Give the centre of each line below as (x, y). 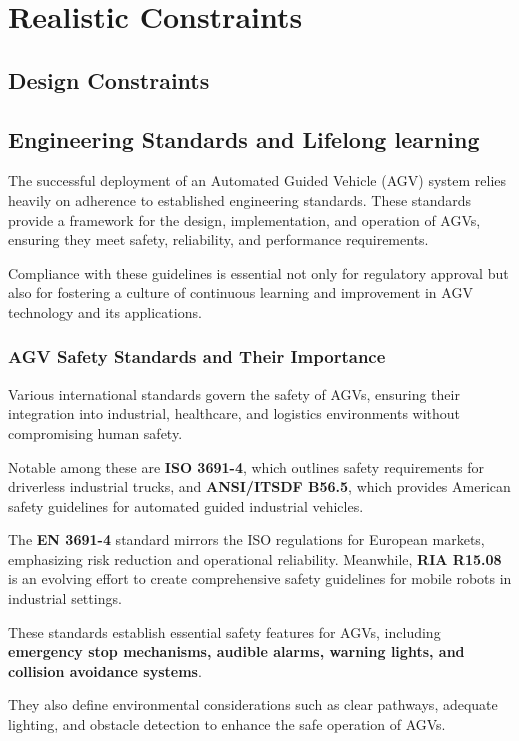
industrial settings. (65, 598)
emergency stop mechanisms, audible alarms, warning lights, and (236, 651)
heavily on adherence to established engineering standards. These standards (240, 199)
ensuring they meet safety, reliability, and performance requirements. (218, 239)
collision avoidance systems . (105, 670)
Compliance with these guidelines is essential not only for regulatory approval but (258, 272)
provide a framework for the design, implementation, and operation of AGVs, (244, 219)
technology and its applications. (105, 311)
